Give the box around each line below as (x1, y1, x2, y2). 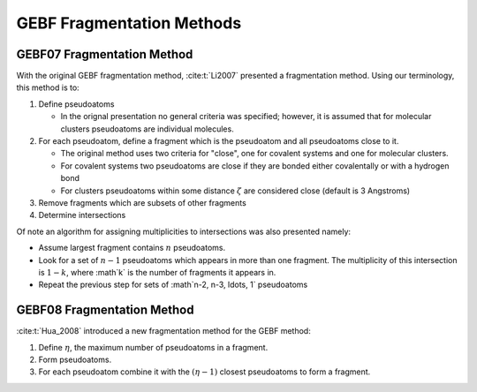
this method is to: (16, 82, 79, 93)
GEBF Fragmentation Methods (16, 13, 242, 33)
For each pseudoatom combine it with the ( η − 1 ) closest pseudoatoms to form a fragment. (38, 366, 371, 377)
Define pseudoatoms (38, 98, 115, 109)
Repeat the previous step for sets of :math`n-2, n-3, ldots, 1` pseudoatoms (38, 279, 308, 290)
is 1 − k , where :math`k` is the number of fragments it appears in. (38, 267, 276, 277)
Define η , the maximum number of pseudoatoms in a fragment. (38, 342, 269, 352)
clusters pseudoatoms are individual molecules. (60, 124, 234, 134)
